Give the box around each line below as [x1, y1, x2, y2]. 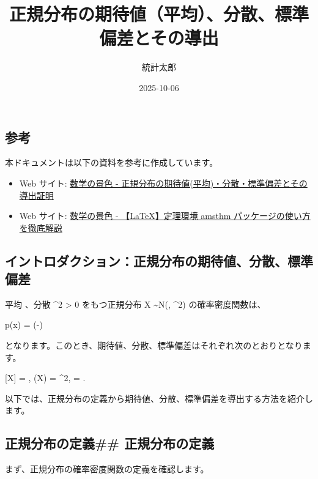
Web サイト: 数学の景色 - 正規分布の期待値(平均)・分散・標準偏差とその [19, 176, 308, 189]
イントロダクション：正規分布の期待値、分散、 [5, 251, 287, 270]
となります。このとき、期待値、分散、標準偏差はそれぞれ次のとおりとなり [5, 339, 303, 352]
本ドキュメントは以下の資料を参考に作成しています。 [5, 156, 218, 169]
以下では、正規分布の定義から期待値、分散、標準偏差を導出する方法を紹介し [5, 392, 313, 404]
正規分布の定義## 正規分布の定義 [5, 434, 215, 453]
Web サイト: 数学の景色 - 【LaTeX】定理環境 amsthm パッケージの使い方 [19, 209, 311, 222]
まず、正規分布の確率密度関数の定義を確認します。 [5, 462, 209, 475]
